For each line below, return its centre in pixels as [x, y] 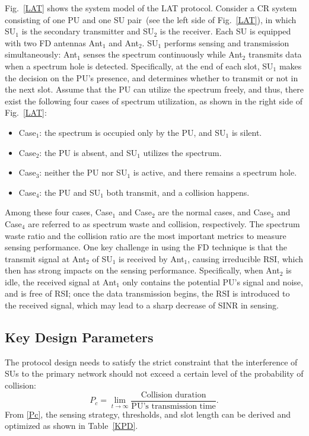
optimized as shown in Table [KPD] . [71, 426]
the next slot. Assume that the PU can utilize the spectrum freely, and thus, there [154, 89]
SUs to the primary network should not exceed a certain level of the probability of [154, 373]
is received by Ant [152, 258]
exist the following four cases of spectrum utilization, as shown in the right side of [154, 101]
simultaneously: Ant [41, 54]
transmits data [275, 54]
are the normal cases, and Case [214, 212]
